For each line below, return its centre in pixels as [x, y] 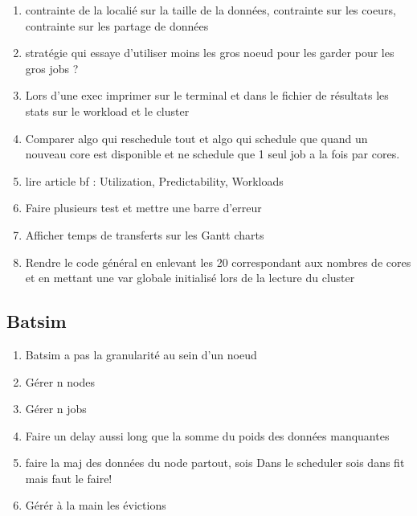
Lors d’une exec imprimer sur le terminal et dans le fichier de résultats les [207, 95]
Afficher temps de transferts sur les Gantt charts [145, 234]
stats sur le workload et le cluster [107, 111]
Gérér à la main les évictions [96, 505]
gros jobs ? [52, 68]
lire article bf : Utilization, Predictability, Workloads [154, 180]
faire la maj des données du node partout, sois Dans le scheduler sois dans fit [215, 463]
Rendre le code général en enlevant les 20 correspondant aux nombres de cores [218, 262]
